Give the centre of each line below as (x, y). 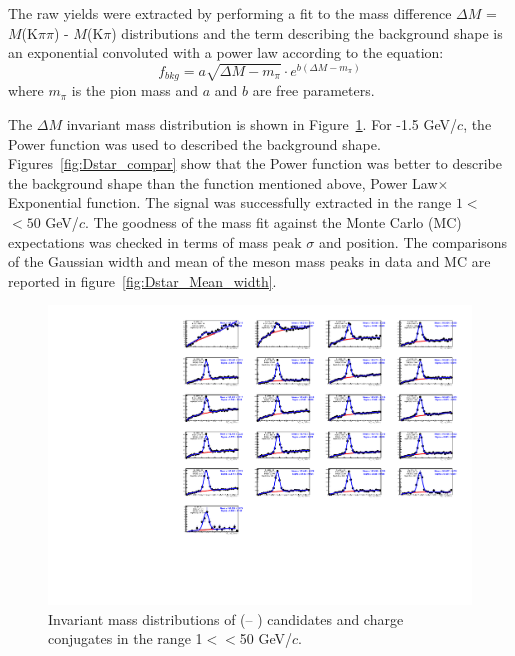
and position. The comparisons (413, 241)
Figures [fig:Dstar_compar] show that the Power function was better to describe (255, 163)
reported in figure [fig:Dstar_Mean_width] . (142, 280)
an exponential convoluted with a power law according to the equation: (226, 52)
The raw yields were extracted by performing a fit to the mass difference (230, 13)
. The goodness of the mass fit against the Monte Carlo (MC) (273, 221)
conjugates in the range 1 (125, 638)
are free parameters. (313, 90)
